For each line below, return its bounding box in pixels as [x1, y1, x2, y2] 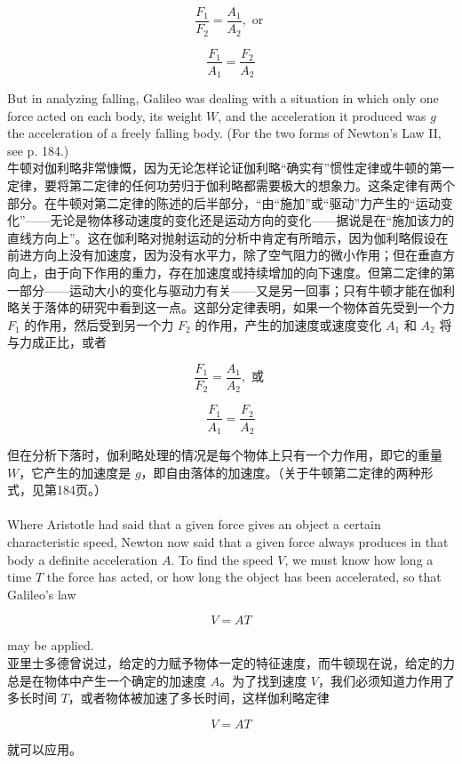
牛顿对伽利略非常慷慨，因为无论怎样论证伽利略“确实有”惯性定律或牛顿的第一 [7, 158, 455, 177]
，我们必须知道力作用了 [318, 671, 456, 689]
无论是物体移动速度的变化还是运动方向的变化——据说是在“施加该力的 [50, 211, 455, 229]
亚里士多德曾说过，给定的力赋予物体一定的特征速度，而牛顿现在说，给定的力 [7, 653, 455, 672]
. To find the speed [171, 550, 274, 568]
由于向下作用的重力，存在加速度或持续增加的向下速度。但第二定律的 [44, 262, 442, 281]
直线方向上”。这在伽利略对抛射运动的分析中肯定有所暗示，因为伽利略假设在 [7, 228, 449, 246]
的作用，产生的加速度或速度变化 [195, 315, 382, 334]
